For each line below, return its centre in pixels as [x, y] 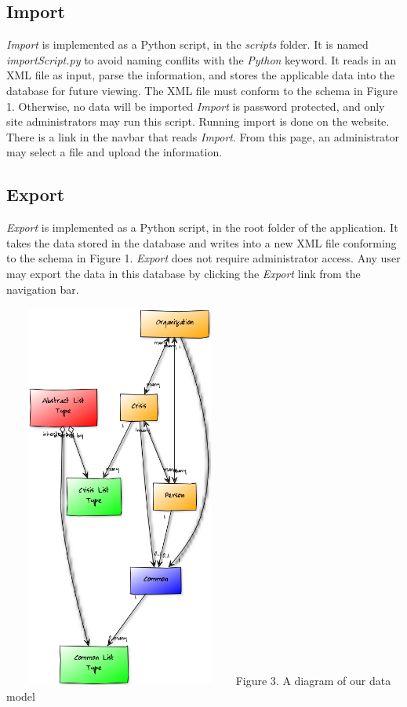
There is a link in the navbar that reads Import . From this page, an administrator [203, 136]
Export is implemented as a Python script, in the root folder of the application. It [202, 227]
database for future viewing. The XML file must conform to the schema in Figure [202, 90]
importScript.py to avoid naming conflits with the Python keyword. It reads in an [202, 59]
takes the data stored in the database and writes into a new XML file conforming [202, 242]
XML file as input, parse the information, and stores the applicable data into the [201, 75]
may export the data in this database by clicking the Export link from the [184, 273]
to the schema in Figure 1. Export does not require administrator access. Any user [203, 258]
